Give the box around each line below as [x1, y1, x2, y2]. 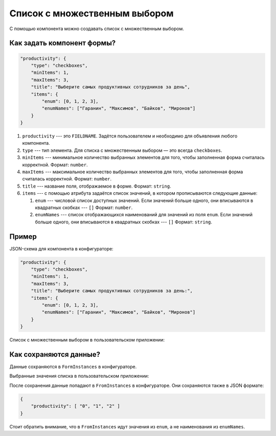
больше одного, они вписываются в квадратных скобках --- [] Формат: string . [35, 219, 212, 225]
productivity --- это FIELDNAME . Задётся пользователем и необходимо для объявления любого [22, 133, 238, 139]
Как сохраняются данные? [9, 350, 101, 359]
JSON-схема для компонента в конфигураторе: [9, 245, 113, 251]
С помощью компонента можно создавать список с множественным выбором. [9, 26, 184, 32]
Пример [9, 232, 37, 241]
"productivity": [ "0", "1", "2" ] [31, 403, 120, 409]
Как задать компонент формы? [9, 39, 116, 48]
